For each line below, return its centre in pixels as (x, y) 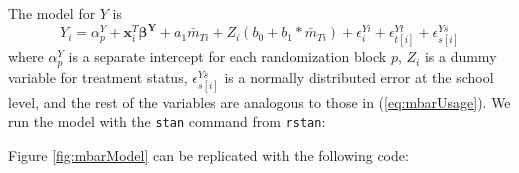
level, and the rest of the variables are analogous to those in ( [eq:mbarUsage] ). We (259, 101)
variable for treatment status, (98, 76)
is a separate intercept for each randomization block (227, 56)
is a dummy (460, 56)
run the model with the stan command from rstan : (167, 121)
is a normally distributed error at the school (359, 76)
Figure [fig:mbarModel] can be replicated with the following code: (208, 155)
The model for (52, 13)
